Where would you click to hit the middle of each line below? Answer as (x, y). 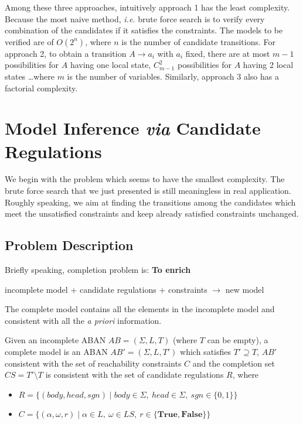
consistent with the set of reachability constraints (93, 363)
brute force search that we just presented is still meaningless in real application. (148, 191)
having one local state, (110, 65)
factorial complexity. (41, 88)
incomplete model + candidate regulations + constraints (106, 289)
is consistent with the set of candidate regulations (135, 375)
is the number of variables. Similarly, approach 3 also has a (173, 76)
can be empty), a (238, 340)
